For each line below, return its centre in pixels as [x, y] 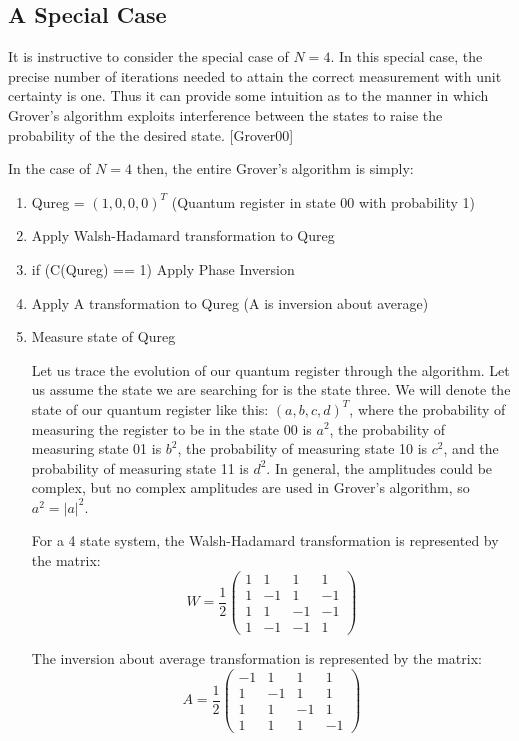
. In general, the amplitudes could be [379, 467]
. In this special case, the [406, 56]
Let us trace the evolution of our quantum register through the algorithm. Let [270, 369]
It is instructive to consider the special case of [148, 56]
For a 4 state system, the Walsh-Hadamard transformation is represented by [265, 540]
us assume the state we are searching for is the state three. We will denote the [271, 389]
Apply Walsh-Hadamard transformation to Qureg [183, 235]
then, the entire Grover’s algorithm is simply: [275, 168]
